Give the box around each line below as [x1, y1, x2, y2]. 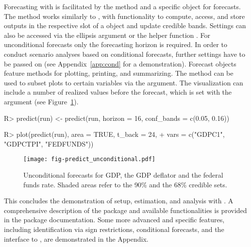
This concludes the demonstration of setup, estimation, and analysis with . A [4, 196, 234, 206]
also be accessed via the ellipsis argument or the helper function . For [4, 30, 210, 40]
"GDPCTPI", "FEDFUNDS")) [4, 138, 94, 148]
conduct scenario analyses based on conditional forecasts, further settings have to [4, 49, 245, 59]
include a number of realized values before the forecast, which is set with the [4, 87, 232, 97]
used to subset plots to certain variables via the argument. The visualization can [4, 77, 243, 87]
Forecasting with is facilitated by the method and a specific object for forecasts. [4, 1, 241, 11]
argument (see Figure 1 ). [4, 96, 79, 106]
